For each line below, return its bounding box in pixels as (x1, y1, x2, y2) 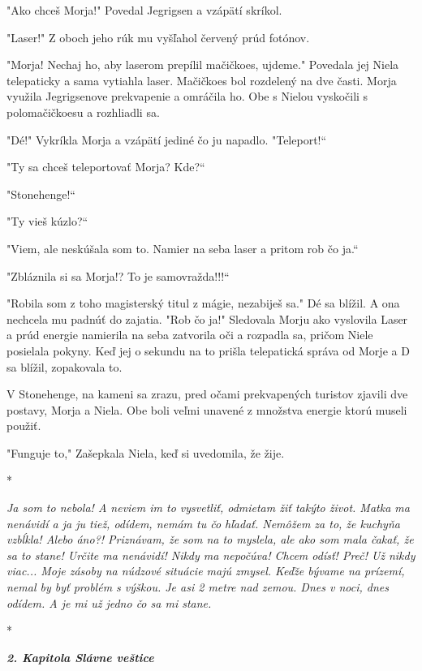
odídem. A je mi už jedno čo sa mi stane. (6, 594, 212, 611)
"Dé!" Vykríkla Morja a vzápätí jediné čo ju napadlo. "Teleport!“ (6, 131, 327, 148)
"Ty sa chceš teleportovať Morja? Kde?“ (6, 158, 205, 175)
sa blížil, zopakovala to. (6, 358, 123, 375)
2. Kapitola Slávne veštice (6, 648, 154, 665)
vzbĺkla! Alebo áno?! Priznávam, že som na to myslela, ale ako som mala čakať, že (6, 531, 414, 548)
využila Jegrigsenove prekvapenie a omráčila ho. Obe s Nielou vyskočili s (6, 88, 368, 105)
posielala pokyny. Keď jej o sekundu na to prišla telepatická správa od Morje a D (6, 342, 410, 359)
